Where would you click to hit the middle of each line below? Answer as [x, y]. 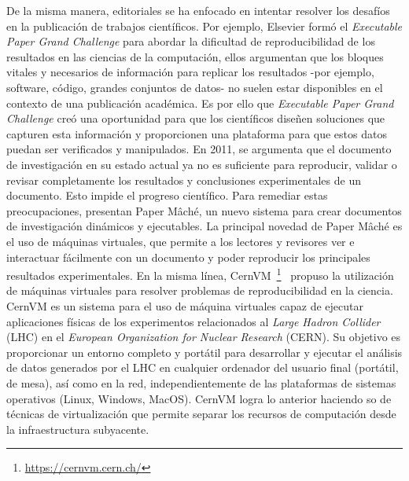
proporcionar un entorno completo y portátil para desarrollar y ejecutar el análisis [204, 352]
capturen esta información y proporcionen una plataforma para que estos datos [197, 133]
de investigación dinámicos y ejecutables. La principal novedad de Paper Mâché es [204, 226]
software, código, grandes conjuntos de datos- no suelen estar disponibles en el [195, 87]
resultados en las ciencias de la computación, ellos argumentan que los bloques [195, 56]
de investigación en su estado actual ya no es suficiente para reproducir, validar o [202, 164]
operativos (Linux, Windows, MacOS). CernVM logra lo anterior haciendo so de [199, 398]
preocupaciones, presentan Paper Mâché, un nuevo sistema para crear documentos [204, 210]
